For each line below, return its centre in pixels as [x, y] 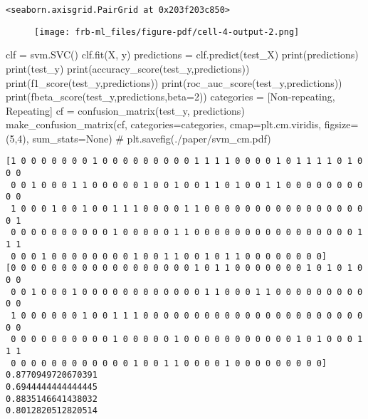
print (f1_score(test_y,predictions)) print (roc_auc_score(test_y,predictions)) [174, 82]
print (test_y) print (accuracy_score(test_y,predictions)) [128, 68]
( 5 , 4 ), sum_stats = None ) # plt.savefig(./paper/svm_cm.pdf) [138, 138]
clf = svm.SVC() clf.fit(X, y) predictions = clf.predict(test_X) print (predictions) [182, 55]
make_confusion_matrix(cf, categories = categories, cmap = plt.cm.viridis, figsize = [182, 124]
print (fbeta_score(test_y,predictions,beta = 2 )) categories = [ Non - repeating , [170, 97]
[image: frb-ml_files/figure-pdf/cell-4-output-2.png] [167, 32]
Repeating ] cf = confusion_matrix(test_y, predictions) [125, 110]
